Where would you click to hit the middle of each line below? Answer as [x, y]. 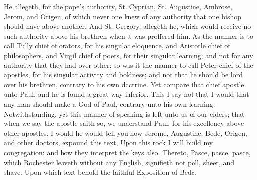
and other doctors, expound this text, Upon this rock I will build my [109, 143]
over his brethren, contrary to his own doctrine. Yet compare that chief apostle [124, 84]
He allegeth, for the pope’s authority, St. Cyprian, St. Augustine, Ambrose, [118, 6]
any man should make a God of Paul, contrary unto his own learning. [110, 103]
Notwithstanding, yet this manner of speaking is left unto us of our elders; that [124, 113]
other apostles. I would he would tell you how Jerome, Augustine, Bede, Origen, [126, 133]
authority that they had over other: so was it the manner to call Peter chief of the [128, 65]
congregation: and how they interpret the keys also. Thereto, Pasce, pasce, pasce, [127, 152]
